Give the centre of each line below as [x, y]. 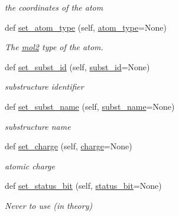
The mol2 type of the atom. [54, 47]
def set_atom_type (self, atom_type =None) [86, 27]
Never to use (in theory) [49, 205]
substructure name [38, 126]
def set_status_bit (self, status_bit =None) [83, 186]
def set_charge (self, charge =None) [69, 146]
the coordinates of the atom [54, 7]
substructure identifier [44, 86]
